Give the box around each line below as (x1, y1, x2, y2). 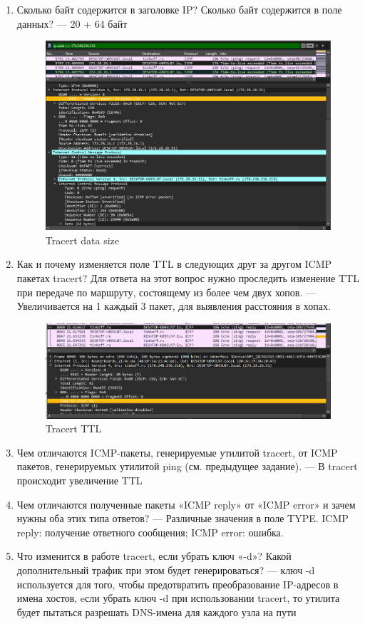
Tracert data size (45, 232, 119, 247)
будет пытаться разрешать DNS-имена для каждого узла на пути (16, 604, 297, 619)
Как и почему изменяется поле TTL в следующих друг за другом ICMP (16, 256, 332, 271)
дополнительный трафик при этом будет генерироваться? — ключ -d (16, 563, 315, 577)
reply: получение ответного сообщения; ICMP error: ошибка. (16, 524, 284, 539)
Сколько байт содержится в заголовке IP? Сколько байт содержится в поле (16, 2, 342, 16)
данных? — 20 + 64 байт (16, 16, 128, 31)
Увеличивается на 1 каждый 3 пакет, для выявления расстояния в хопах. (16, 298, 331, 313)
